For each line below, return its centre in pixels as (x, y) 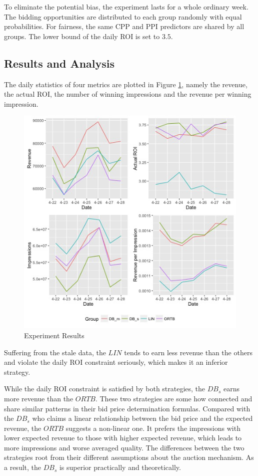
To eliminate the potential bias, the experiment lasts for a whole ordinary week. (126, 7)
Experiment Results (54, 335)
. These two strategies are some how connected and (174, 398)
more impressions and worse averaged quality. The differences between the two (124, 447)
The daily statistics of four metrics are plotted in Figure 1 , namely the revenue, (126, 84)
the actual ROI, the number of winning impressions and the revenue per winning (128, 94)
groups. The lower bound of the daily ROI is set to (82, 36)
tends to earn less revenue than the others (188, 352)
